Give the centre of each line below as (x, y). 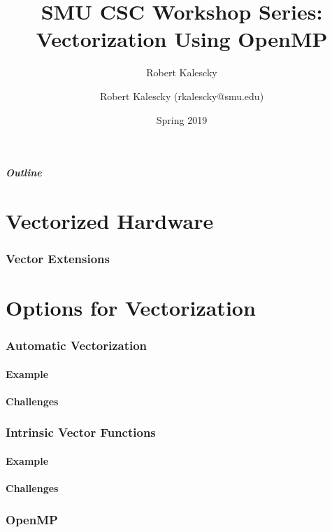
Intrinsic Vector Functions (81, 432)
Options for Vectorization (131, 308)
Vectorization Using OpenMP (182, 39)
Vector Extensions (58, 258)
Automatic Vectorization (77, 345)
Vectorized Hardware (110, 220)
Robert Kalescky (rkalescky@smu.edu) (182, 96)
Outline (24, 173)
